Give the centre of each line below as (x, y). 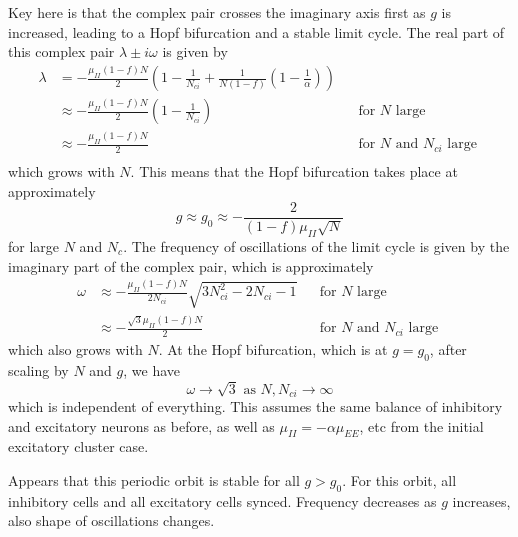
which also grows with (75, 349)
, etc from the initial (421, 425)
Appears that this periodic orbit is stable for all (154, 480)
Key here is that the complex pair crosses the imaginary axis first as (217, 12)
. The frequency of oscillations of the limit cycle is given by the (316, 246)
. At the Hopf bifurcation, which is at (273, 349)
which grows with (61, 171)
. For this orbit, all (399, 480)
